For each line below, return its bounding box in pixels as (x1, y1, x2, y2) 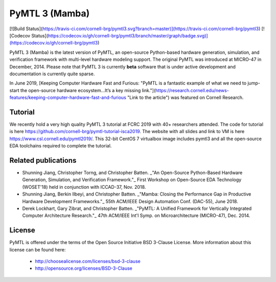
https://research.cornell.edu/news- (155, 87, 229, 93)
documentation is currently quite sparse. (9, 71, 95, 77)
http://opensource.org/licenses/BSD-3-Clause (35, 265, 133, 271)
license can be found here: (9, 246, 66, 253)
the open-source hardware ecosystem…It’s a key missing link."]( (20, 87, 156, 93)
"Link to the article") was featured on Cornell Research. (127, 95, 244, 101)
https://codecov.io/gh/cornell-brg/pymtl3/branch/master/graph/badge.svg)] (48, 32, 208, 38)
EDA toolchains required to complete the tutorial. (9, 143, 112, 149)
